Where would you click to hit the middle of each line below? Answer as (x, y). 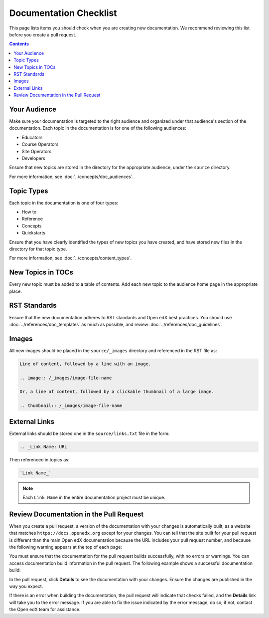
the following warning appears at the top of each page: (66, 547)
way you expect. (26, 587)
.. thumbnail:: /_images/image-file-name (71, 406)
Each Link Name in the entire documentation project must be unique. (94, 497)
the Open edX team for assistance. (45, 610)
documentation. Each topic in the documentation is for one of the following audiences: (98, 128)
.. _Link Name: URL (43, 447)
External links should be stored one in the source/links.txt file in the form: (89, 433)
